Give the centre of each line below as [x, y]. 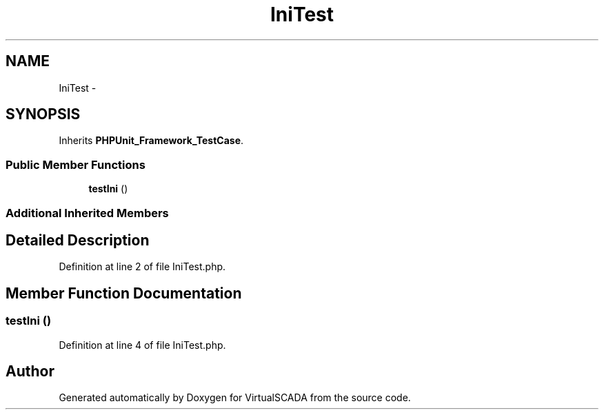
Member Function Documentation [124, 293]
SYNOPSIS [43, 114]
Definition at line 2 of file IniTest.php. [142, 267]
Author [30, 372]
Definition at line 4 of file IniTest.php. [142, 345]
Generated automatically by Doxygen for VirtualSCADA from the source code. [235, 398]
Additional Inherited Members [87, 213]
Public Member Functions [75, 164]
